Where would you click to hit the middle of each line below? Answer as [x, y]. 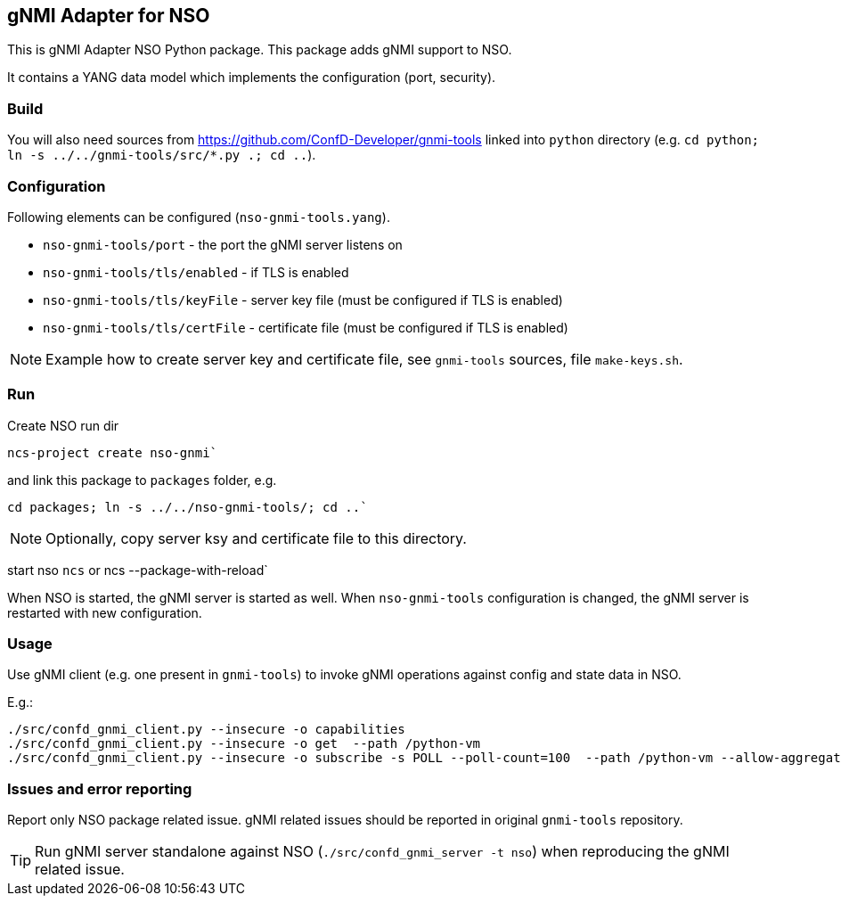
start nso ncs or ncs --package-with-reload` [138, 570]
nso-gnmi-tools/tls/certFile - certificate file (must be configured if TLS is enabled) [306, 327]
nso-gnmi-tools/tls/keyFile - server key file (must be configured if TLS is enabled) [303, 300]
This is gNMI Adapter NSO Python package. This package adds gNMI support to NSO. [260, 50]
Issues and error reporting [100, 788]
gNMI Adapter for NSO [109, 16]
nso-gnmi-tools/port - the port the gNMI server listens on [223, 244]
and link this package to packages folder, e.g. [142, 480]
